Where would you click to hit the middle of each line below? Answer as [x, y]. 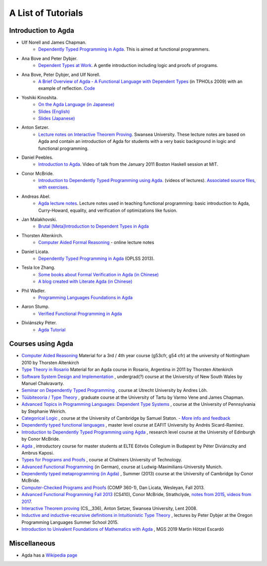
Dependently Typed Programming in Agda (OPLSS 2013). [96, 258]
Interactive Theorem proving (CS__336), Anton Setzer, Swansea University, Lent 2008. [110, 508]
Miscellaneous [32, 543]
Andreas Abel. [36, 196]
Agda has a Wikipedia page [49, 555]
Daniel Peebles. [37, 157]
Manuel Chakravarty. [43, 383]
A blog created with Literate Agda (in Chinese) [86, 282]
